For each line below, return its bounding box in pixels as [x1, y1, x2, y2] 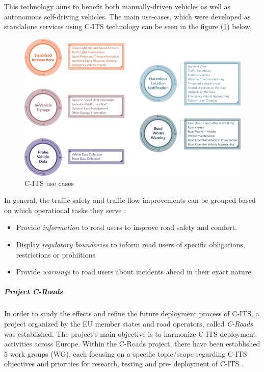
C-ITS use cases [24, 177, 74, 188]
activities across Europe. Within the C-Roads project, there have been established [4, 338, 260, 349]
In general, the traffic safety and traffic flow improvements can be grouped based [4, 195, 256, 205]
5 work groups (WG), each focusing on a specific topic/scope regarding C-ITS [4, 348, 247, 359]
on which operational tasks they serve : [4, 204, 126, 215]
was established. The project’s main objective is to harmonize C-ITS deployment [4, 328, 256, 339]
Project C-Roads [4, 286, 63, 297]
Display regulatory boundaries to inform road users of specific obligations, [16, 239, 245, 250]
